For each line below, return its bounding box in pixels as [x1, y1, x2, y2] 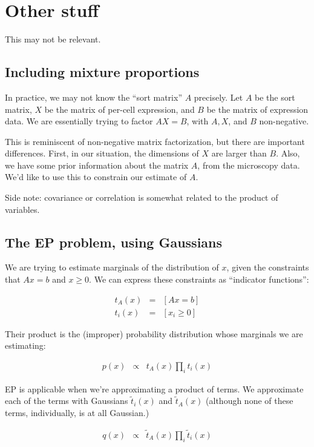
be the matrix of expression [206, 103, 309, 115]
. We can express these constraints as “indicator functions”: [89, 273, 309, 286]
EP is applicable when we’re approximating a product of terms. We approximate [5, 382, 304, 395]
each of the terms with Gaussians [5, 394, 128, 407]
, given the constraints [226, 261, 309, 274]
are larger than [211, 147, 267, 160]
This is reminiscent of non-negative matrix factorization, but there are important [5, 135, 305, 147]
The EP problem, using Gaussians [5, 232, 223, 251]
